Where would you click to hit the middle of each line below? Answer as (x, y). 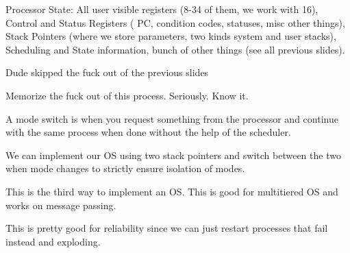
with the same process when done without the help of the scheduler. (148, 132)
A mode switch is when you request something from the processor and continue (172, 118)
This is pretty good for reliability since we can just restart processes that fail (167, 228)
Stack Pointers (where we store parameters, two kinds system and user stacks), (171, 36)
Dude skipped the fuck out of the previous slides (107, 72)
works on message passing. (61, 205)
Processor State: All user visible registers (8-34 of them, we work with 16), (162, 9)
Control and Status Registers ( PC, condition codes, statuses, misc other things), (175, 22)
